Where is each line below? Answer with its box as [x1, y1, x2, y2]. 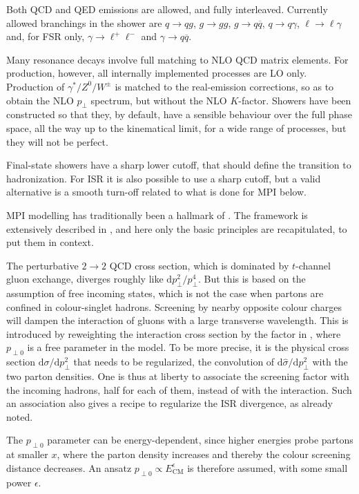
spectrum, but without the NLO [90, 93, 227, 107]
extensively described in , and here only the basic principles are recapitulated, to [6, 221, 347, 236]
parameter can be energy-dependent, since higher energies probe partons [47, 433, 353, 447]
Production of [6, 79, 65, 93]
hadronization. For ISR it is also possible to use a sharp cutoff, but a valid [6, 171, 321, 185]
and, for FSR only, [6, 29, 85, 44]
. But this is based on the [198, 272, 306, 286]
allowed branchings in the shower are [6, 15, 162, 30]
